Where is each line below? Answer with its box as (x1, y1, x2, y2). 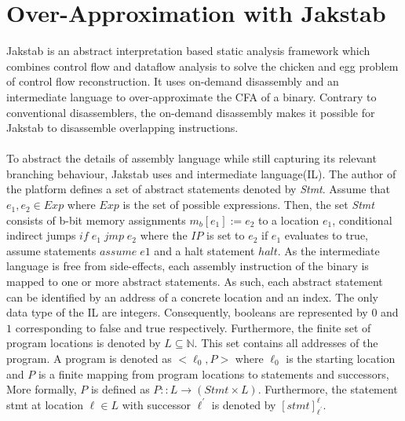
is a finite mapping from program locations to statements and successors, (38, 365, 389, 382)
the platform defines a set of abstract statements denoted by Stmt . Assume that (6, 181, 390, 197)
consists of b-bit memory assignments (6, 211, 186, 228)
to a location (258, 211, 319, 228)
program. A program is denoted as (6, 350, 172, 366)
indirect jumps (6, 227, 76, 243)
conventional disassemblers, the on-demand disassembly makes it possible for (6, 104, 375, 120)
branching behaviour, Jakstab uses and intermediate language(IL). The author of (6, 165, 396, 181)
